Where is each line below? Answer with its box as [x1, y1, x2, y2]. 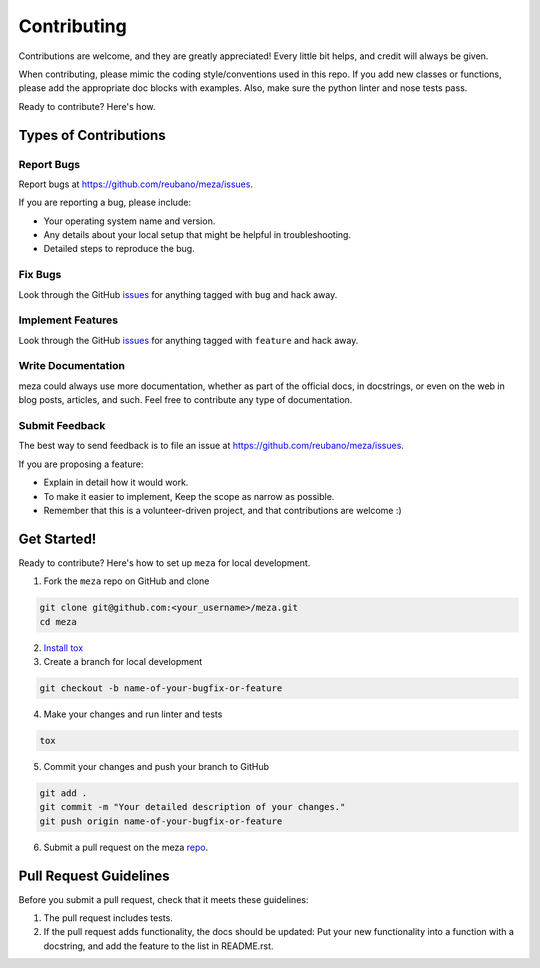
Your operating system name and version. [43, 215, 216, 227]
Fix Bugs [18, 268, 62, 282]
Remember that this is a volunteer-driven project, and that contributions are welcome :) [43, 504, 402, 516]
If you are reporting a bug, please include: [18, 196, 192, 209]
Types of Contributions [18, 126, 166, 144]
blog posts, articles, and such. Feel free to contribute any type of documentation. [18, 394, 353, 406]
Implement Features [18, 313, 119, 327]
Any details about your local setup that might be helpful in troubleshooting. [43, 229, 352, 241]
